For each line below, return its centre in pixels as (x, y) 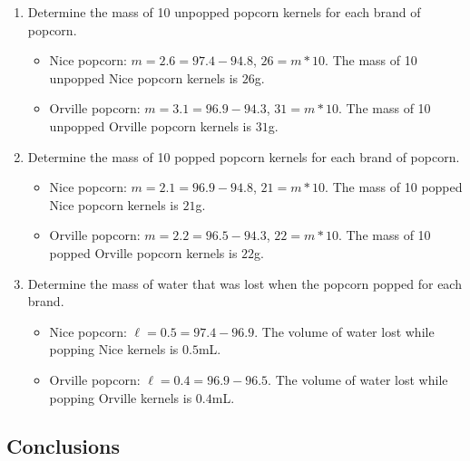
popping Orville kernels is (121, 397)
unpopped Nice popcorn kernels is (144, 77)
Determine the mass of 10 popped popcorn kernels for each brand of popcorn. (244, 156)
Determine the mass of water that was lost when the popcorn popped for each (245, 283)
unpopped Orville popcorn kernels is (150, 125)
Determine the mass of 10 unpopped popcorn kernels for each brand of (224, 12)
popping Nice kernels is (114, 349)
